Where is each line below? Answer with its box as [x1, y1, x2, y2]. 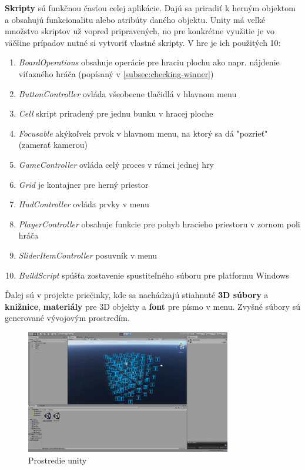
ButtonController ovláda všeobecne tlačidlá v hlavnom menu [18, 87, 237, 100]
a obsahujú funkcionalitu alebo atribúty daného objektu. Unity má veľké [5, 13, 266, 25]
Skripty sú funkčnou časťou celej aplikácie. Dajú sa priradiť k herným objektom [5, 2, 296, 14]
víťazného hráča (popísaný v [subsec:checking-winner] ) [18, 67, 214, 80]
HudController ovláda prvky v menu [18, 198, 149, 210]
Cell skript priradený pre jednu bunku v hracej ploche [18, 107, 213, 120]
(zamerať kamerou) [18, 138, 88, 151]
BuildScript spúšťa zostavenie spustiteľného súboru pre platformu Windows [18, 269, 289, 281]
